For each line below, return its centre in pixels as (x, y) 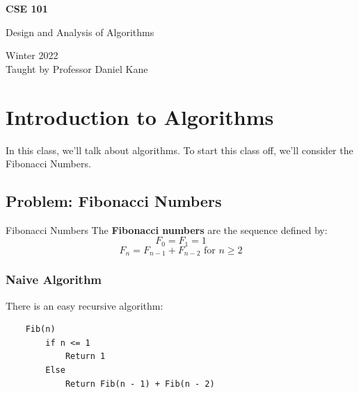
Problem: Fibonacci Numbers (114, 201)
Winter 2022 (32, 55)
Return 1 (85, 357)
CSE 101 (27, 8)
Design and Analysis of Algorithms (80, 32)
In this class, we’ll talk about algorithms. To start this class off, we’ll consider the (179, 150)
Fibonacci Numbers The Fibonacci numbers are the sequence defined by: (167, 229)
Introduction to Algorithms (140, 116)
